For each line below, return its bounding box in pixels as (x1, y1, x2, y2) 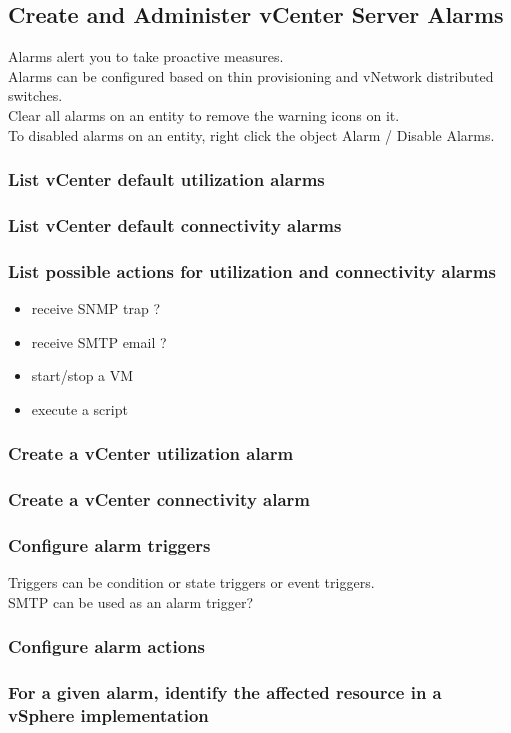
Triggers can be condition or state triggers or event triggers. (8, 572, 375, 593)
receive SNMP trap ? (31, 298, 161, 319)
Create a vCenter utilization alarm (8, 441, 294, 466)
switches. (8, 85, 63, 106)
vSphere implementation (8, 703, 209, 728)
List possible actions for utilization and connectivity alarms (8, 258, 496, 283)
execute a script (31, 398, 128, 419)
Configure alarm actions (8, 634, 205, 659)
